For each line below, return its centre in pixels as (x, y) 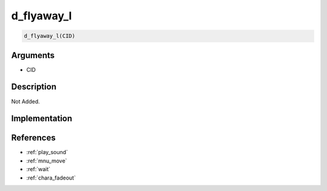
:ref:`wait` (38, 169)
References (33, 138)
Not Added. (26, 101)
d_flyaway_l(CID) (50, 36)
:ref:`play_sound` (47, 152)
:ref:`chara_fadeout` (51, 178)
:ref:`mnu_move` (47, 161)
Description (34, 87)
